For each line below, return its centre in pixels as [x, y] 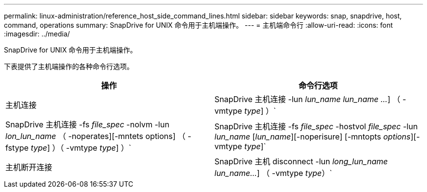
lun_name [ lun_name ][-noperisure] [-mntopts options [313, 137]
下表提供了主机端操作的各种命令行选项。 [69, 66]
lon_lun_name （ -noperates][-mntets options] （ [96, 136]
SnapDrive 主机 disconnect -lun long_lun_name [301, 161]
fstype [17, 148]
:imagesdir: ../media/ [37, 34]
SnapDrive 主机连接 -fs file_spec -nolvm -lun [87, 124]
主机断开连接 [29, 167]
